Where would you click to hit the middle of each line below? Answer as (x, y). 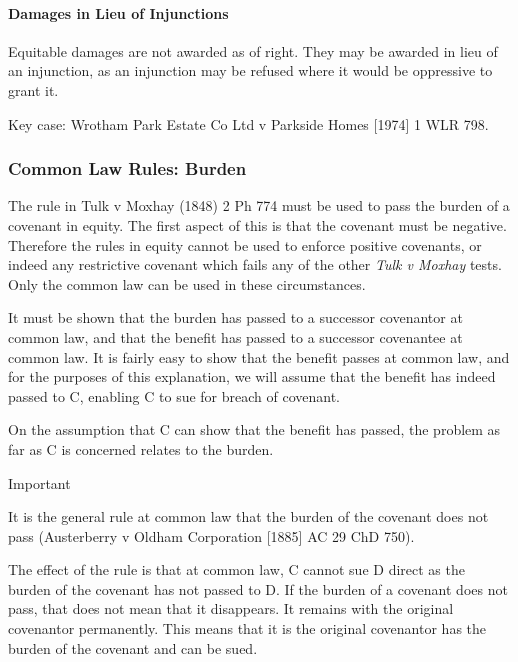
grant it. (33, 89)
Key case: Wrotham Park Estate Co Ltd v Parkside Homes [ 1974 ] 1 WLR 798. (248, 123)
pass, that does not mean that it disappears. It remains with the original (231, 608)
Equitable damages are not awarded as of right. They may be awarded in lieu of (253, 50)
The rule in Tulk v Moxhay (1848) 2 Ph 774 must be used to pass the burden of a (259, 205)
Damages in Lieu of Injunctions (118, 12)
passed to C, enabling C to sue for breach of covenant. (174, 395)
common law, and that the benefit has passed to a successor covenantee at (235, 336)
